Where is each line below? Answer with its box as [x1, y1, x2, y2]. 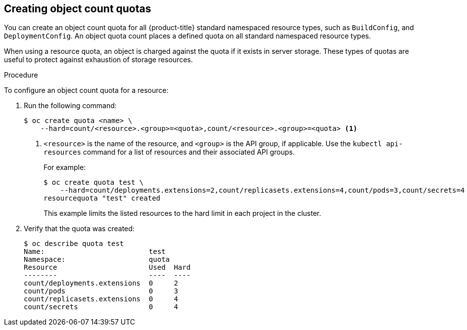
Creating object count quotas [4, 2, 151, 15]
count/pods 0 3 [24, 287, 178, 295]
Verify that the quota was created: [24, 224, 135, 233]
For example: [44, 163, 86, 172]
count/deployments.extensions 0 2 [24, 279, 178, 288]
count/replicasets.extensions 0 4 [24, 295, 178, 303]
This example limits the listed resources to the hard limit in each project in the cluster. [44, 209, 322, 218]
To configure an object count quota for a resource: [4, 86, 169, 95]
